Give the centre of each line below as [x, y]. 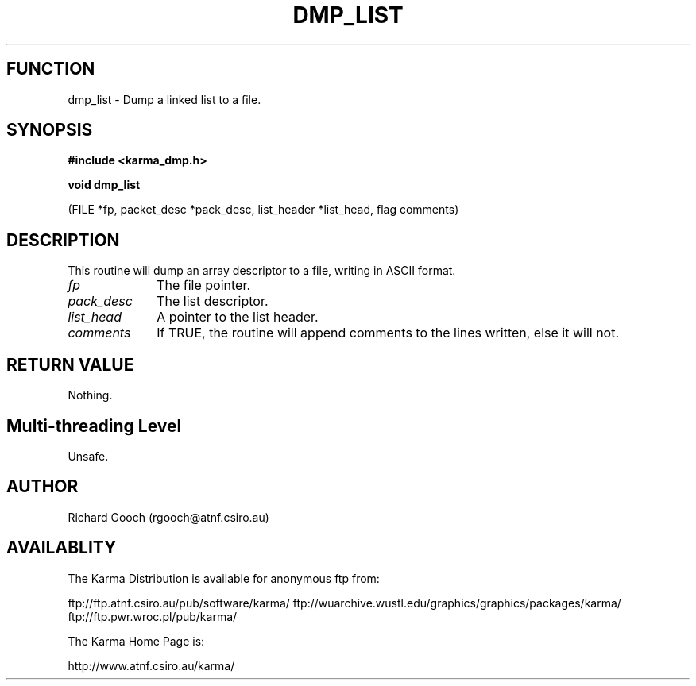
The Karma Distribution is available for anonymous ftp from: [224, 578]
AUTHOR [43, 487]
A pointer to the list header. [238, 317]
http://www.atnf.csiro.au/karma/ [151, 665]
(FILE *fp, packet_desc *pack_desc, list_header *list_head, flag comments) [263, 210]
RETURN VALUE [70, 364]
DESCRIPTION [63, 240]
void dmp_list [104, 185]
